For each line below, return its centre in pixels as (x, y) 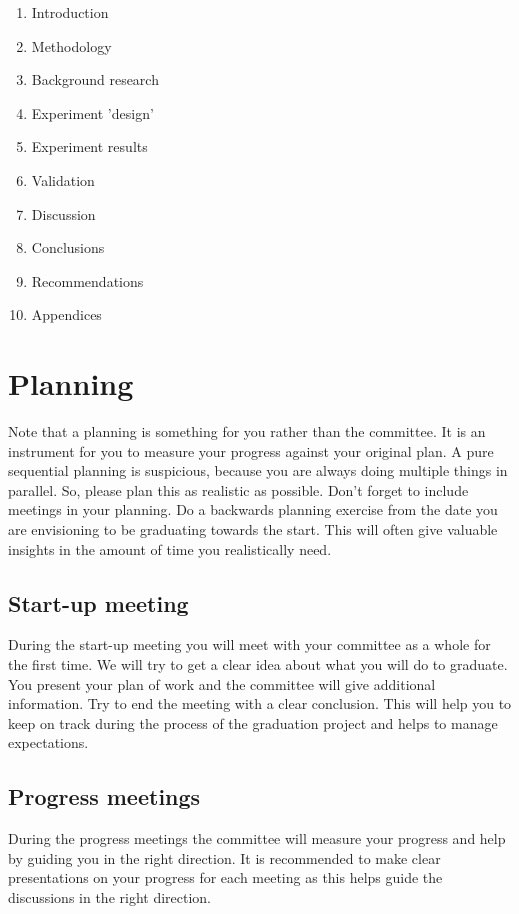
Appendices (66, 314)
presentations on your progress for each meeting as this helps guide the (225, 877)
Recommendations (87, 280)
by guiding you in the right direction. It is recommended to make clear (224, 857)
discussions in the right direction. (110, 896)
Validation (63, 179)
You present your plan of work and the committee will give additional (222, 683)
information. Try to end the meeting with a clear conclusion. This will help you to (260, 703)
